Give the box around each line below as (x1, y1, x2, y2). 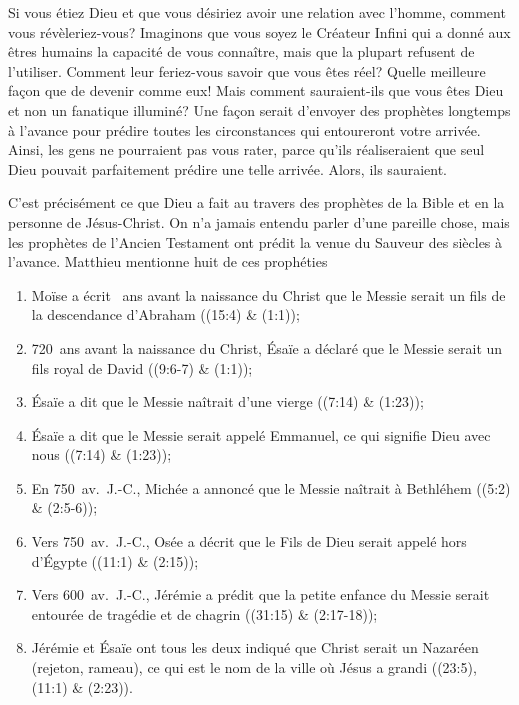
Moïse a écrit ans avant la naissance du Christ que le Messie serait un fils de (31, 284, 506, 305)
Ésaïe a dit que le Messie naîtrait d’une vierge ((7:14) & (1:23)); (31, 391, 424, 412)
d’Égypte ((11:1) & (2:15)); (31, 550, 199, 571)
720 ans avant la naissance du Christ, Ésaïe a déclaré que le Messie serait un (31, 337, 503, 358)
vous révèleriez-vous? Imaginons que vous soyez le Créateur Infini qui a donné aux (8, 21, 511, 42)
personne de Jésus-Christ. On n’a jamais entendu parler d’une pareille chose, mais (8, 211, 510, 232)
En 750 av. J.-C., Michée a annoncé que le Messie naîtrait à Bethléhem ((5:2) (31, 477, 511, 498)
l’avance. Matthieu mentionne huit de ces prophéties (8, 251, 328, 272)
